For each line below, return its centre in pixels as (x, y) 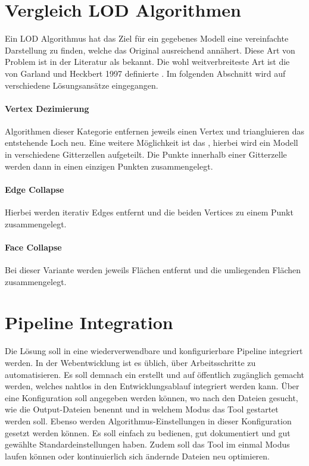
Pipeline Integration (89, 322)
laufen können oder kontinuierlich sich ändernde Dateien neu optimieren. (137, 456)
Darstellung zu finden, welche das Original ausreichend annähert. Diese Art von (150, 50)
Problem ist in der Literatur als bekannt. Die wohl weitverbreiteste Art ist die (147, 62)
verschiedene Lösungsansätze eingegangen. (82, 85)
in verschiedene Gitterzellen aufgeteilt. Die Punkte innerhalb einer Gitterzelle (146, 154)
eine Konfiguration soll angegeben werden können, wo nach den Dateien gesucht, (152, 397)
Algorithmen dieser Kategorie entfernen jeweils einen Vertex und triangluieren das (154, 131)
